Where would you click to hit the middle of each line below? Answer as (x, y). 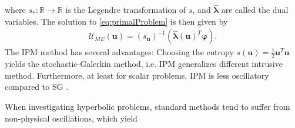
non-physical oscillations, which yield (71, 118)
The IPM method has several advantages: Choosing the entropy (119, 52)
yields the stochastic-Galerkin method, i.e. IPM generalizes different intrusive (144, 64)
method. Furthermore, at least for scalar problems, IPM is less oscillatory (137, 75)
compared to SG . (37, 87)
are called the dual (255, 10)
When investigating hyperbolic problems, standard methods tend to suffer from (147, 107)
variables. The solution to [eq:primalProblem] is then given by (116, 21)
